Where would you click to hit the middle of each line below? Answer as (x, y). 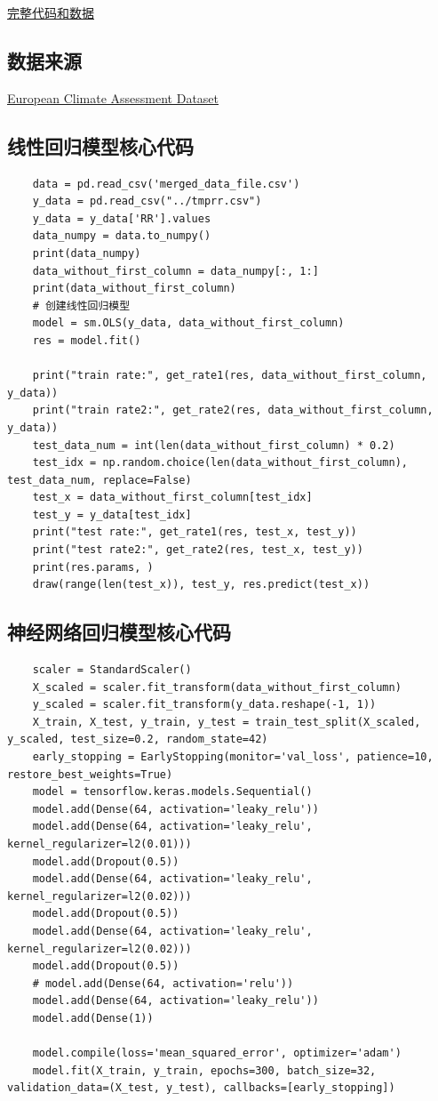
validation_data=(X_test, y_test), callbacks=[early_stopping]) (201, 1088)
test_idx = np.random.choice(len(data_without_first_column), (220, 463)
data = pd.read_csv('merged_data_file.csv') (166, 184)
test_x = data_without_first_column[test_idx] (172, 498)
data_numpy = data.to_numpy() (122, 236)
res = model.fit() (87, 340)
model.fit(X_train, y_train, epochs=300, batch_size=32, (204, 1070)
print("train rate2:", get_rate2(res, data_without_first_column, (233, 410)
